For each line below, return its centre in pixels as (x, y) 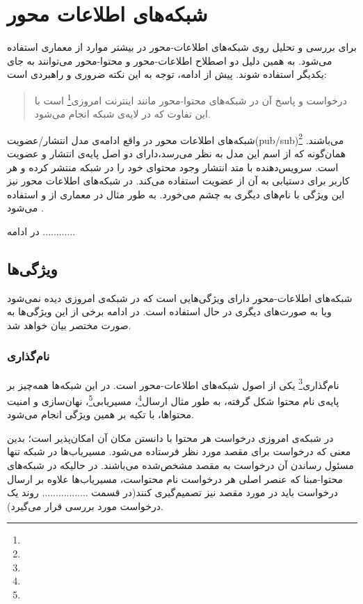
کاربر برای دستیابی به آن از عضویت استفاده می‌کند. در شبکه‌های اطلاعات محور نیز (178, 181)
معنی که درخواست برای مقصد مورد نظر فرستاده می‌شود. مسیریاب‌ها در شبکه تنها (179, 451)
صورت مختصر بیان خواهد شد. (69, 325)
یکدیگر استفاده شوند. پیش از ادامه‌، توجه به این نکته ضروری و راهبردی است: (167, 74)
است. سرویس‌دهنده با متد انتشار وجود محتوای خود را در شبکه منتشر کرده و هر (173, 167)
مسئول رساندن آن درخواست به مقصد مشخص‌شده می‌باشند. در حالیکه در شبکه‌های (180, 465)
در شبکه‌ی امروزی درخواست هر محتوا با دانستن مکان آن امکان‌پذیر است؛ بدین (170, 437)
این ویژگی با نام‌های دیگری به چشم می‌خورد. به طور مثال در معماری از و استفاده (176, 194)
